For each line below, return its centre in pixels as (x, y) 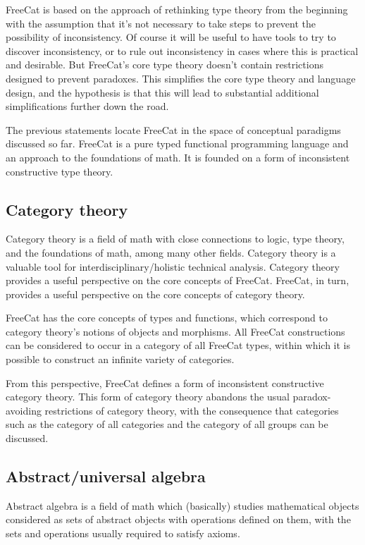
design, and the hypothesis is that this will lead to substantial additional (162, 92)
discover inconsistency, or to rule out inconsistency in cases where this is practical (182, 50)
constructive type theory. (60, 171)
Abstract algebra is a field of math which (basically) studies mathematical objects (182, 505)
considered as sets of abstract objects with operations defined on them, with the (178, 519)
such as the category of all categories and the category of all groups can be (167, 424)
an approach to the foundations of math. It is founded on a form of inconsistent (178, 157)
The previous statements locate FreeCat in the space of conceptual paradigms (173, 129)
